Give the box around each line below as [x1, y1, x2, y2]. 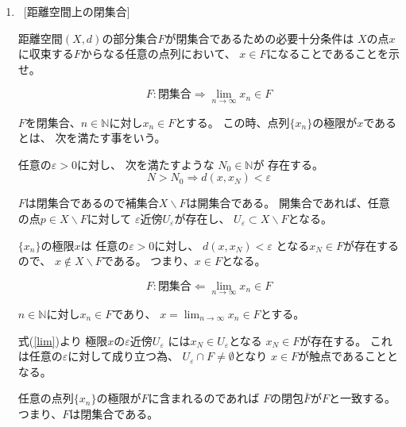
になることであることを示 [266, 45, 400, 62]
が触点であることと [298, 348, 398, 364]
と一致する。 [329, 390, 396, 406]
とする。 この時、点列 [175, 113, 290, 130]
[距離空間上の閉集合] [23, 3, 130, 19]
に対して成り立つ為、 [68, 348, 179, 364]
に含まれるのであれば [148, 390, 260, 406]
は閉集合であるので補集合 [25, 194, 159, 211]
